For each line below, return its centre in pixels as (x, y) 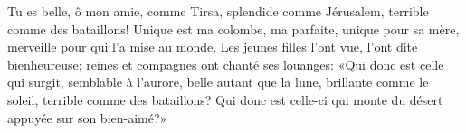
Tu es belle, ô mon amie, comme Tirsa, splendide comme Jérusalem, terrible (218, 11)
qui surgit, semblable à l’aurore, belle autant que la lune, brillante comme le (218, 82)
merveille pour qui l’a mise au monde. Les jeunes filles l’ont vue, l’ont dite (213, 47)
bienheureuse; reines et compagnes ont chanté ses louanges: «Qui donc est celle (226, 64)
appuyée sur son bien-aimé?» (87, 117)
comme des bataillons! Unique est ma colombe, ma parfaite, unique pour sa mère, (233, 28)
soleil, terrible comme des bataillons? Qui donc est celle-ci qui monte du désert (225, 99)
